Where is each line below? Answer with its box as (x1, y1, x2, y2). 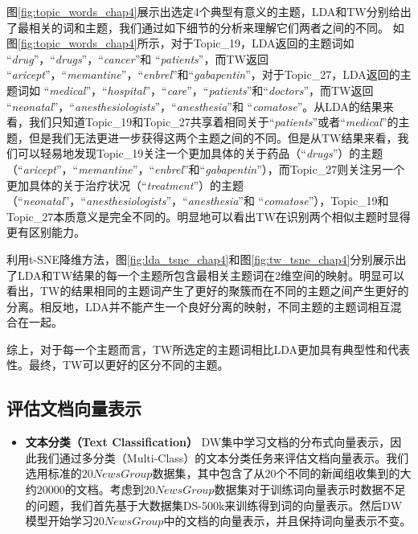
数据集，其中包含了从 (152, 465, 265, 482)
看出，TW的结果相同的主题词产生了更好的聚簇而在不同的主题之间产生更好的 (6, 282, 409, 299)
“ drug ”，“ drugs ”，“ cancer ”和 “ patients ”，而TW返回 (6, 50, 268, 67)
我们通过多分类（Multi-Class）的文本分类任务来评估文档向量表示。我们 (36, 449, 409, 466)
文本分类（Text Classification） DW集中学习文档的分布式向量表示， (25, 433, 391, 450)
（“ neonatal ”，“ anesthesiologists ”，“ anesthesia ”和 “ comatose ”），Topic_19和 (6, 192, 389, 209)
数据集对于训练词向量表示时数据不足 (214, 481, 406, 498)
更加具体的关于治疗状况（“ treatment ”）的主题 (6, 176, 244, 193)
